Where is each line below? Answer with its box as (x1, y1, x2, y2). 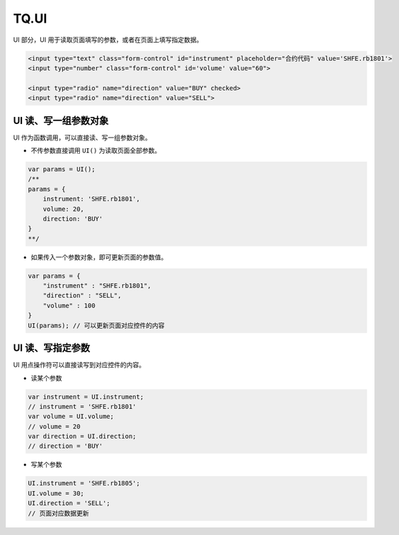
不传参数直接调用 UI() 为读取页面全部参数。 (30, 146, 161, 154)
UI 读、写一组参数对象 (13, 114, 109, 127)
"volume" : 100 (42, 301, 96, 310)
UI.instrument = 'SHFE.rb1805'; (28, 479, 141, 488)
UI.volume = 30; (28, 489, 85, 497)
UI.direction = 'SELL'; (28, 500, 111, 507)
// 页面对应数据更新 (28, 509, 89, 517)
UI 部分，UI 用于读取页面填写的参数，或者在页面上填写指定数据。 (13, 35, 203, 44)
